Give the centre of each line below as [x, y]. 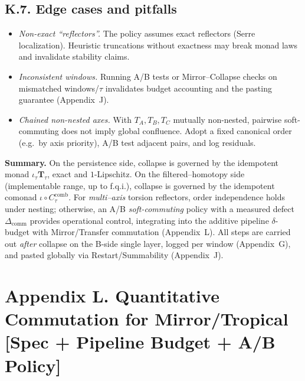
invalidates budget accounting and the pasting [188, 88]
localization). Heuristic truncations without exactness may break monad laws [158, 45]
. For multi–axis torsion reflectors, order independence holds [177, 197]
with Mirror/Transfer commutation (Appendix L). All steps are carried [161, 232]
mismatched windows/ [59, 88]
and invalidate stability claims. [74, 56]
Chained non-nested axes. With [75, 119]
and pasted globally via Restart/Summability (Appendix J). [114, 255]
